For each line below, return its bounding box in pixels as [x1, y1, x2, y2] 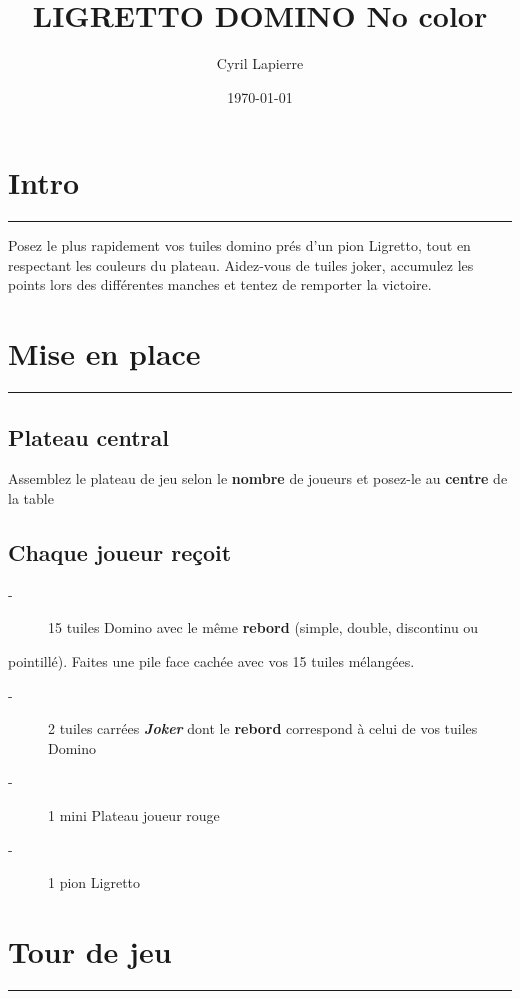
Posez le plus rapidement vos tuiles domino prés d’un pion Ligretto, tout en [8, 235, 471, 256]
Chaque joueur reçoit [8, 536, 232, 567]
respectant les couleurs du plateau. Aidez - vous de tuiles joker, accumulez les [8, 254, 474, 275]
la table [8, 487, 54, 508]
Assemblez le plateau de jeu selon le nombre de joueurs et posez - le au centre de [8, 468, 508, 489]
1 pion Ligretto [48, 872, 141, 893]
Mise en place [8, 333, 201, 374]
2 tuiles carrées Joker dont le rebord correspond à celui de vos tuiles [48, 718, 478, 739]
